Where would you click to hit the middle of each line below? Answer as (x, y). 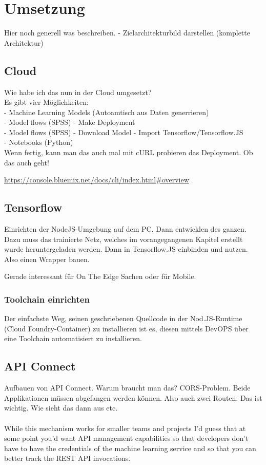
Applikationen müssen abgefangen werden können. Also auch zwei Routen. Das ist (133, 397)
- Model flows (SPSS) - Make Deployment (70, 122)
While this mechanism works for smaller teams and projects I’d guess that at (125, 428)
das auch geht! (27, 162)
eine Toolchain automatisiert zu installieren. (73, 338)
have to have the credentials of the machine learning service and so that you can (130, 448)
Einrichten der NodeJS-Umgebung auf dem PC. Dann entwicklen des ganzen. (125, 229)
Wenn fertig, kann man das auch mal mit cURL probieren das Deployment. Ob (129, 152)
